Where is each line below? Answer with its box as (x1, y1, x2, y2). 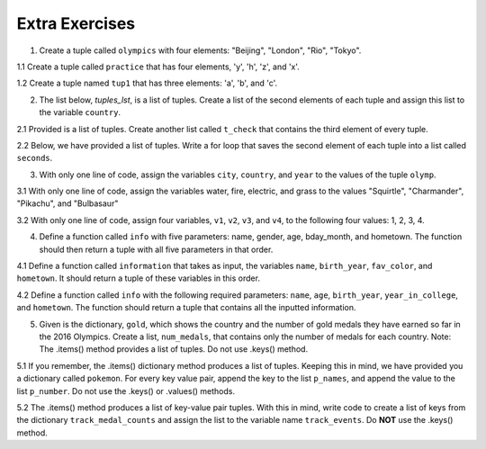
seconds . (16, 153, 53, 164)
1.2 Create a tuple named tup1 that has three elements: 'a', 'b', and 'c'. (16, 77, 278, 89)
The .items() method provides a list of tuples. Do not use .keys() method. (39, 344, 309, 355)
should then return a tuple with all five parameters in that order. (39, 244, 274, 255)
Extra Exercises (16, 13, 135, 33)
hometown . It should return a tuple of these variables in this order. (16, 273, 261, 283)
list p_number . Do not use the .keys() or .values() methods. (16, 385, 236, 396)
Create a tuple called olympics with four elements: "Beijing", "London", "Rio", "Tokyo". (39, 45, 362, 56)
